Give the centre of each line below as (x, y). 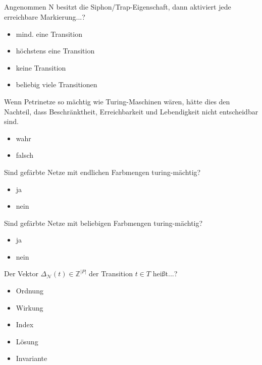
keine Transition (41, 67)
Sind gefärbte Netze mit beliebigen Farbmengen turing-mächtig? (103, 223)
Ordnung (30, 291)
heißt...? (165, 273)
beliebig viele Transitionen (57, 84)
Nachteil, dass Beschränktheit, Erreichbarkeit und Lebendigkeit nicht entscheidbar (131, 111)
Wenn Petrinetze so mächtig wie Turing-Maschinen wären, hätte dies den (117, 101)
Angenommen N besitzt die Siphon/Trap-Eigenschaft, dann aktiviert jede (118, 7)
